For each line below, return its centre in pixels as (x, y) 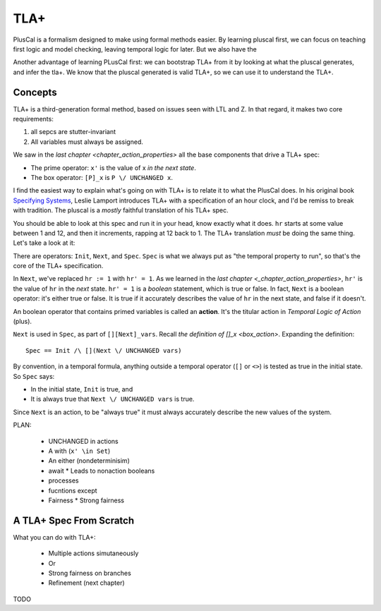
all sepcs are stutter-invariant (73, 132)
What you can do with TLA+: (54, 537)
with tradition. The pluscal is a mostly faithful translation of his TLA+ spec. (121, 210)
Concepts (35, 92)
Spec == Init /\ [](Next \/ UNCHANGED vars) (104, 350)
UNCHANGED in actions (84, 441)
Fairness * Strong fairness (86, 500)
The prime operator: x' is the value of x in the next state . (114, 168)
